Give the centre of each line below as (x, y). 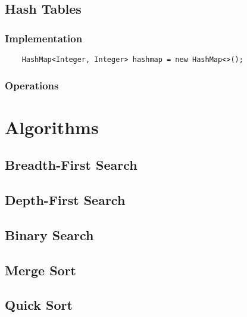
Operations (32, 85)
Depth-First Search (65, 200)
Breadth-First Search (71, 165)
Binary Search (49, 234)
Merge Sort (40, 270)
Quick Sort (39, 305)
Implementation (44, 38)
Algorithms (52, 127)
